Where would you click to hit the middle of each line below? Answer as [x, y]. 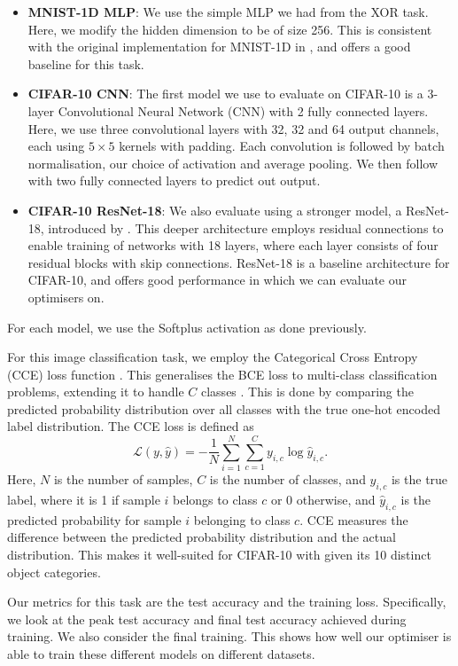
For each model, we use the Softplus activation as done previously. [187, 327]
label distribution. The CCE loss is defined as [131, 426]
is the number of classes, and [287, 479]
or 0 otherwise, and [323, 499]
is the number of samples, [123, 479]
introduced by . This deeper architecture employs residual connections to [246, 227]
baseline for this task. [86, 63]
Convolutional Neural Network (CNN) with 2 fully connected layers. [243, 110]
